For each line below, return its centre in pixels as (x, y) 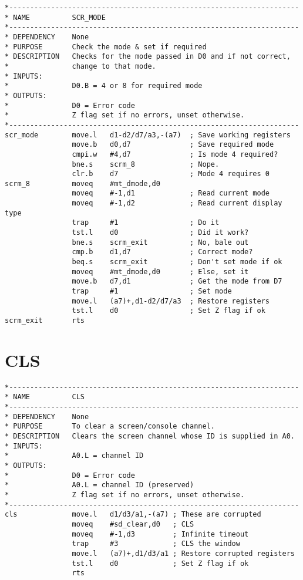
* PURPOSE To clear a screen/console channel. (110, 426)
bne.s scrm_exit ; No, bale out (160, 242)
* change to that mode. (80, 66)
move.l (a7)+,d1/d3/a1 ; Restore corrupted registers (183, 553)
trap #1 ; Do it (146, 223)
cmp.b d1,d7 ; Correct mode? (162, 252)
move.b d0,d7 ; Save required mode (173, 145)
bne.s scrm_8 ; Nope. (146, 164)
